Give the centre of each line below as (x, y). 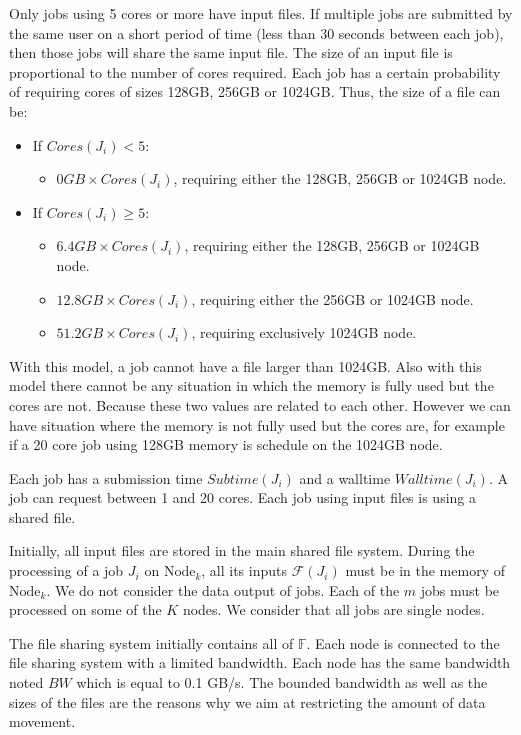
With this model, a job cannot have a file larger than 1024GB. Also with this (245, 365)
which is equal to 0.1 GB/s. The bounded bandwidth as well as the (282, 682)
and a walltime (345, 477)
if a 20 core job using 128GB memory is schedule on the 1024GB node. (226, 444)
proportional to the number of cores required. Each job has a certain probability (255, 71)
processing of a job (66, 570)
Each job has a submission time (106, 477)
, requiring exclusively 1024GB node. (304, 332)
